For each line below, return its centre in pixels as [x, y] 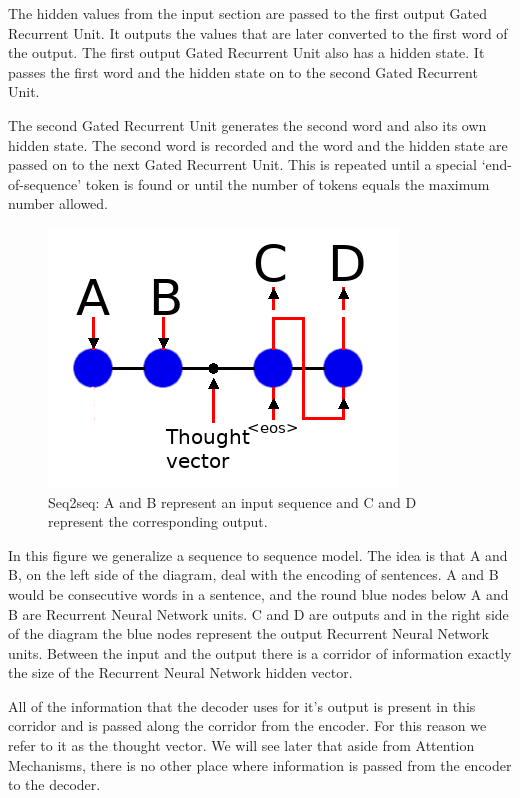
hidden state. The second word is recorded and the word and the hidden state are [258, 144]
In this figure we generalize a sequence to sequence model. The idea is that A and [258, 554]
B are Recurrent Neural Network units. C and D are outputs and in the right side [258, 613]
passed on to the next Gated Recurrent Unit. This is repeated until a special [242, 164]
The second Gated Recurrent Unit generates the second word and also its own [247, 124]
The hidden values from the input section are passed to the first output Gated [247, 13]
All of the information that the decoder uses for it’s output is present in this [242, 705]
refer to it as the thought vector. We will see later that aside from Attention [241, 745]
